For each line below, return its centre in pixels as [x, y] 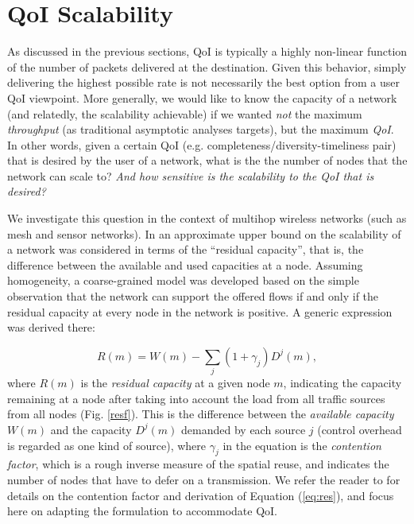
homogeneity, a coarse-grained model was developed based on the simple [183, 280]
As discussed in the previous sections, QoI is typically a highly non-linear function [207, 51]
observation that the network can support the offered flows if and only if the [193, 296]
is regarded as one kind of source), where [107, 445]
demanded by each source [244, 429]
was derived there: [51, 327]
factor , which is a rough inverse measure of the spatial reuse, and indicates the [198, 464]
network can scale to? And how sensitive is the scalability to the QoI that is [191, 175]
